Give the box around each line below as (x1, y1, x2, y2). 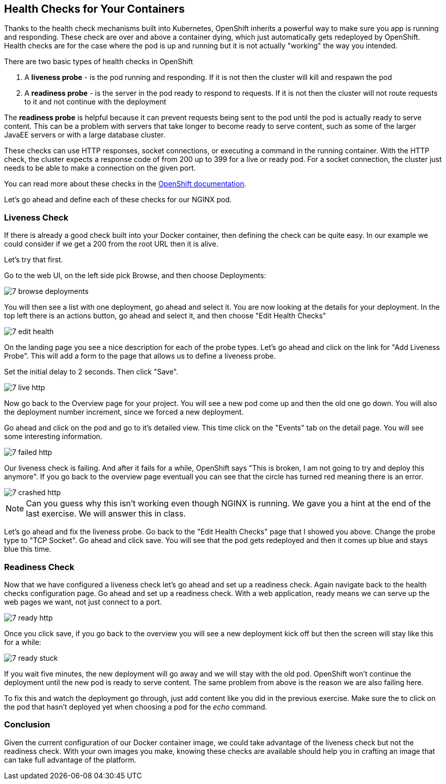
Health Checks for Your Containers (4, 3, 185, 15)
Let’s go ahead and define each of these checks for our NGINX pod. (4, 195, 232, 204)
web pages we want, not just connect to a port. (4, 597, 162, 606)
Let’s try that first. (4, 255, 63, 264)
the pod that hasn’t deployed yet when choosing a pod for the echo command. (4, 702, 267, 711)
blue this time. (4, 545, 51, 554)
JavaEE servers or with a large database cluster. (4, 130, 165, 140)
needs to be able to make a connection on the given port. (4, 164, 196, 173)
